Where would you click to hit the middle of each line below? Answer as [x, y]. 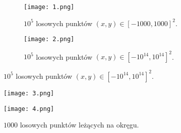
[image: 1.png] [49, 7]
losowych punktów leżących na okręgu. [79, 125]
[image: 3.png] [29, 93]
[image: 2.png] [49, 39]
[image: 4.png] [29, 109]
